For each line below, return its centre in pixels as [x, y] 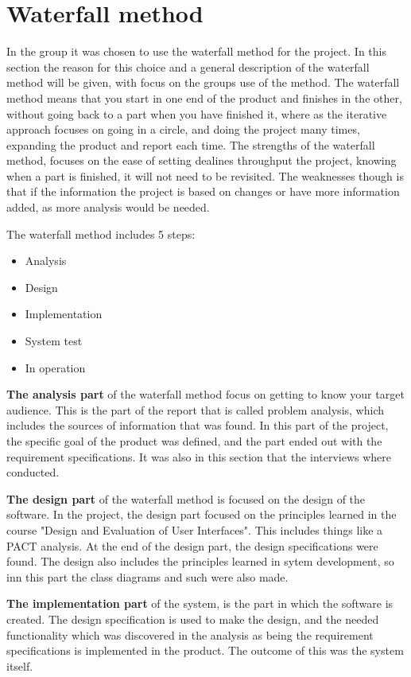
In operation [55, 367]
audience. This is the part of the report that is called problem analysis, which [195, 409]
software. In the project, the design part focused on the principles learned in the [202, 514]
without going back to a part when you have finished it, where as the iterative [197, 113]
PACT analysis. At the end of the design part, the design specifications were [192, 545]
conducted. [33, 472]
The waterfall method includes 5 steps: [101, 233]
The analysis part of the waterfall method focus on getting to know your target [205, 394]
